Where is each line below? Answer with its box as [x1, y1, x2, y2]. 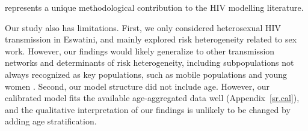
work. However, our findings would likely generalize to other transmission [5, 44, 275, 57]
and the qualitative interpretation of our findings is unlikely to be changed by [5, 103, 291, 115]
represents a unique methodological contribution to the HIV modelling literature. [5, 1, 304, 13]
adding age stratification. [5, 115, 97, 127]
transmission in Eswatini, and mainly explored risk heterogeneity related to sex [5, 33, 297, 45]
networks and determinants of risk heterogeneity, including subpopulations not [5, 56, 294, 69]
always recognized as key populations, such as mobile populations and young [5, 68, 288, 80]
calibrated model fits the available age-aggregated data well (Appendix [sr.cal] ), [5, 92, 300, 104]
